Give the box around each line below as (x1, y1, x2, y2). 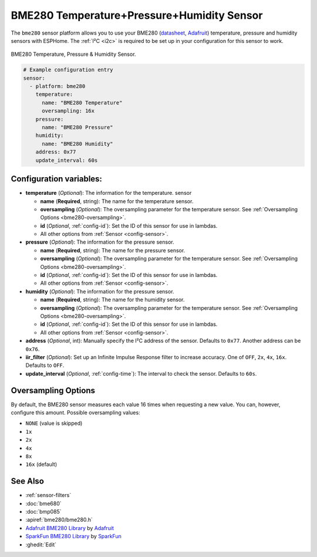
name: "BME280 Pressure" (42, 124, 114, 131)
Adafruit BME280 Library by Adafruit (25, 524, 114, 531)
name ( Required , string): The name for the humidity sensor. (40, 296, 185, 303)
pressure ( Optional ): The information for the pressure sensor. (25, 238, 174, 246)
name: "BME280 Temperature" (42, 99, 123, 106)
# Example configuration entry (23, 66, 114, 73)
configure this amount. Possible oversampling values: (11, 409, 140, 416)
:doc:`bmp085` (25, 508, 62, 515)
